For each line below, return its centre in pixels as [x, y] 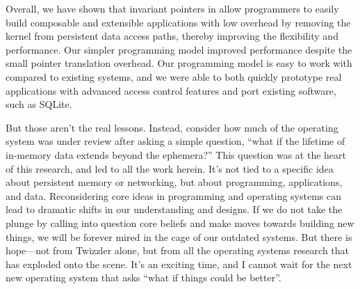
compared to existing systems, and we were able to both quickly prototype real [174, 76]
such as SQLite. [39, 104]
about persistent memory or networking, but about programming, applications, [174, 182]
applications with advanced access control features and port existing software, [171, 90]
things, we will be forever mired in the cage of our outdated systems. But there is [179, 236]
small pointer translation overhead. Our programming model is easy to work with [179, 63]
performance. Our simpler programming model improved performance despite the [179, 49]
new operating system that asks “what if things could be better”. [144, 278]
